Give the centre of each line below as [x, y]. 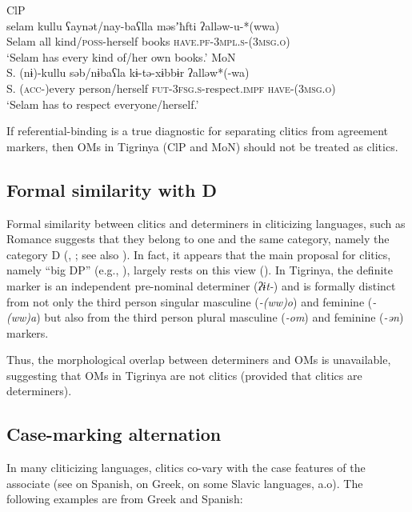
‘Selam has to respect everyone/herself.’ [103, 104]
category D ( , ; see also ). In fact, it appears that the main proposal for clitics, [199, 254]
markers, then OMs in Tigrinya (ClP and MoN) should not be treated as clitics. [202, 146]
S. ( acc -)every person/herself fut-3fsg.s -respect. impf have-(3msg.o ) [171, 88]
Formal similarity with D [112, 189]
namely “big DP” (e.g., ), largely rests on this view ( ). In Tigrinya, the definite [200, 270]
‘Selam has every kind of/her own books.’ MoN [121, 56]
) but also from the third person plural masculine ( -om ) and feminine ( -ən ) [220, 317]
